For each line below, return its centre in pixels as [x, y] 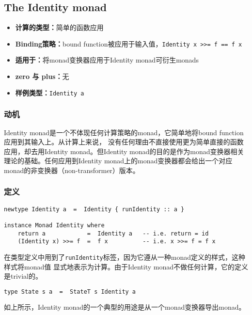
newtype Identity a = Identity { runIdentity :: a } [94, 209]
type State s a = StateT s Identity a [70, 291]
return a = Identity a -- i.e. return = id [113, 233]
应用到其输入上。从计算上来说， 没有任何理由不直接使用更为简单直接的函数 [124, 142]
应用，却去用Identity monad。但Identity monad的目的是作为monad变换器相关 [124, 151]
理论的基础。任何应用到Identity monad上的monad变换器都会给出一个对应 [118, 161]
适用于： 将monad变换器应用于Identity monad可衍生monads [107, 60]
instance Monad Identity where [54, 226]
